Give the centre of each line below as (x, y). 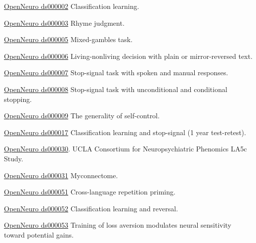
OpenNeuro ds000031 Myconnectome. (61, 175)
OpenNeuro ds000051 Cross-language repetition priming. (90, 192)
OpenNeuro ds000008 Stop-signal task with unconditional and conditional (116, 89)
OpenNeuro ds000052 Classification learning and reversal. (91, 208)
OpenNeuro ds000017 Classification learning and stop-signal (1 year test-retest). (125, 132)
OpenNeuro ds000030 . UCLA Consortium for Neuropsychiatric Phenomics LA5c (126, 149)
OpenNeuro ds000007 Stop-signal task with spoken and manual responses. (116, 73)
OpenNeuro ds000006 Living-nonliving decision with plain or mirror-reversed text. (128, 56)
